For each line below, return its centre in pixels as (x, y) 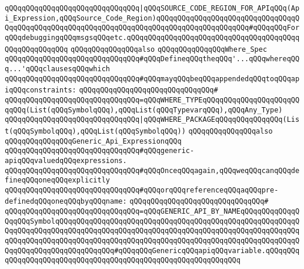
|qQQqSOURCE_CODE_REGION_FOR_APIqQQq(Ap (220, 8)
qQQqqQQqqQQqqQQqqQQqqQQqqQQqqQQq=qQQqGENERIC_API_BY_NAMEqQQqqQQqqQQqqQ (152, 212)
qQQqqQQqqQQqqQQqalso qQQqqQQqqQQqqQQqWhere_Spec (169, 49)
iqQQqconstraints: (41, 90)
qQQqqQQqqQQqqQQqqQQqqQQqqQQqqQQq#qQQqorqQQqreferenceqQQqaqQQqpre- (142, 190)
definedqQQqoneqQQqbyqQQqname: (66, 202)
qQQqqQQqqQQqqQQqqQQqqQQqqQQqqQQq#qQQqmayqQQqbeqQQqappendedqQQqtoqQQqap (152, 79)
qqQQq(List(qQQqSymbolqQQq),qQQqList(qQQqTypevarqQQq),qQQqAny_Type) (144, 110)
